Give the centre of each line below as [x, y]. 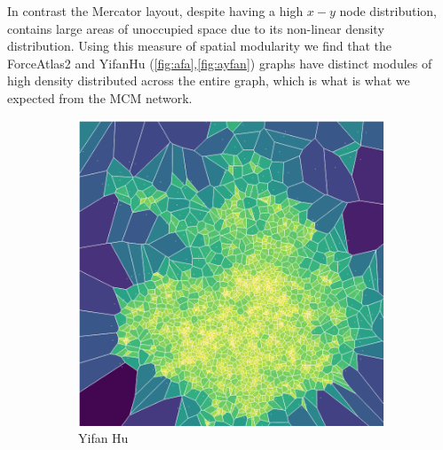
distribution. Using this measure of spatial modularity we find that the [199, 46]
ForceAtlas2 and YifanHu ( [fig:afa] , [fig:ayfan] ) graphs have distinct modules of [220, 63]
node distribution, [388, 11]
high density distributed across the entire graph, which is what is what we [209, 80]
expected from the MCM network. [100, 97]
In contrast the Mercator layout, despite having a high [155, 11]
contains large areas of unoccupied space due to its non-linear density [196, 28]
